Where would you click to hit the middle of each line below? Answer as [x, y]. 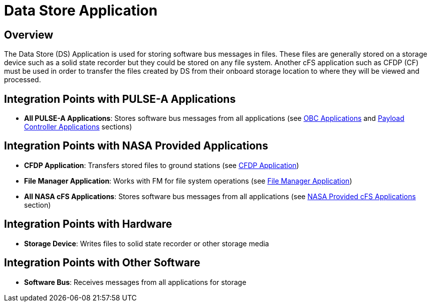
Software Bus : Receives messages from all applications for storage [135, 282]
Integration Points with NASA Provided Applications [136, 146]
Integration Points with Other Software [102, 263]
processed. [23, 80]
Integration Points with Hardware [88, 224]
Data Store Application [81, 11]
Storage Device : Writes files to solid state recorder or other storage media [147, 243]
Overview [29, 35]
